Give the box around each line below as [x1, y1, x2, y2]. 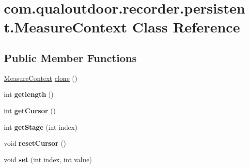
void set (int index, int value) [4, 154, 92, 164]
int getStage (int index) [4, 122, 78, 132]
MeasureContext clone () [4, 73, 78, 83]
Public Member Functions [4, 50, 137, 65]
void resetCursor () [4, 138, 66, 148]
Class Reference [132, 17, 240, 37]
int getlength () [4, 89, 54, 99]
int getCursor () [4, 105, 56, 115]
